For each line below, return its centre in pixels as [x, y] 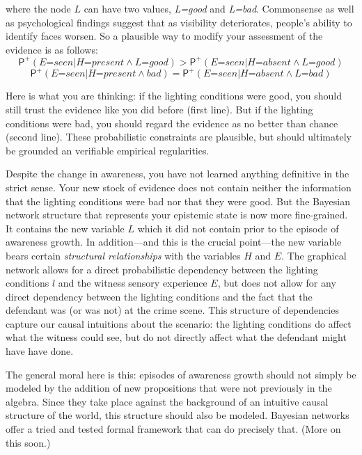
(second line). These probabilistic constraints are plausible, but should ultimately [179, 137]
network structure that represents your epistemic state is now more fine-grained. [177, 215]
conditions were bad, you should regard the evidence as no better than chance [172, 123]
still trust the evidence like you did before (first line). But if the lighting [159, 109]
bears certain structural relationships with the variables [123, 255]
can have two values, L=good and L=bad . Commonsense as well [219, 8]
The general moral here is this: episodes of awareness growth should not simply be [181, 374]
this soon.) [28, 442]
